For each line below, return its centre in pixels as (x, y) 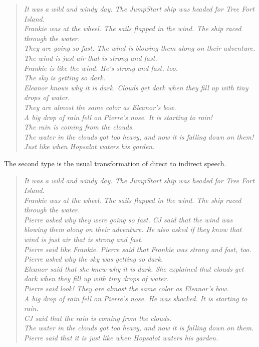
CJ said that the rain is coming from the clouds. (98, 318)
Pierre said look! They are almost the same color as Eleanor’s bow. (126, 288)
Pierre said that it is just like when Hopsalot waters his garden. (121, 337)
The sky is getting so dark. (65, 78)
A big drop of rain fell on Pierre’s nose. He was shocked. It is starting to (136, 298)
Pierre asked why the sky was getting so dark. (93, 259)
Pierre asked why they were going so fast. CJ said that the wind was (128, 219)
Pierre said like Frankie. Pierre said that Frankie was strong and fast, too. (138, 249)
